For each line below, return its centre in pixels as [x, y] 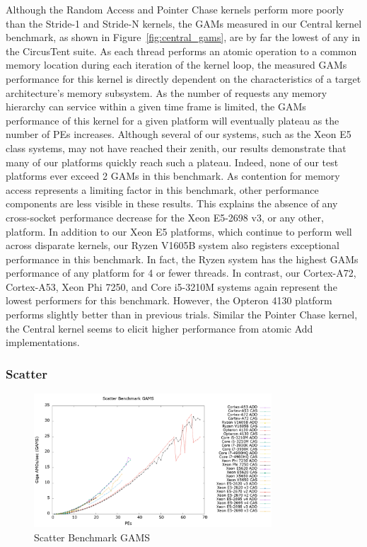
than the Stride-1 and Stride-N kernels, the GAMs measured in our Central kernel [184, 23]
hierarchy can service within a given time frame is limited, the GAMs [156, 106]
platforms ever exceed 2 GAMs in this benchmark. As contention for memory [173, 176]
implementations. [43, 342]
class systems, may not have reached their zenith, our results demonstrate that [176, 148]
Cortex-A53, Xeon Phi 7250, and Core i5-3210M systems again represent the [171, 286]
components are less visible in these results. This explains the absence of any [172, 203]
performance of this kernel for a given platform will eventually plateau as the [173, 120]
